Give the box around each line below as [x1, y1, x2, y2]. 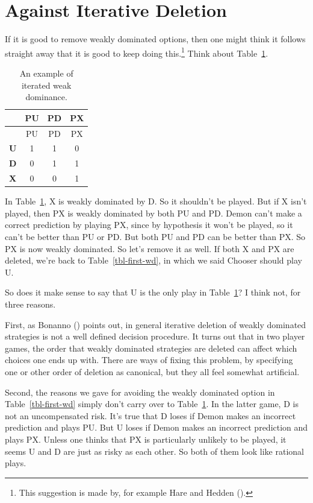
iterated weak [21, 78, 72, 91]
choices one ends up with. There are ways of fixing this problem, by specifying [5, 353, 293, 366]
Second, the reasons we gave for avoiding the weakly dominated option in [5, 385, 275, 398]
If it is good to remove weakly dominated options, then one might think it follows [5, 33, 306, 45]
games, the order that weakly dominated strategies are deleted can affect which [5, 341, 297, 354]
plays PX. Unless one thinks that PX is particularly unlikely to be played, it [5, 432, 287, 445]
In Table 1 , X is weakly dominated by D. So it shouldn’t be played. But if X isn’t [5, 195, 307, 207]
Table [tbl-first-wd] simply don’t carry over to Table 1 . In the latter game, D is [5, 397, 299, 410]
